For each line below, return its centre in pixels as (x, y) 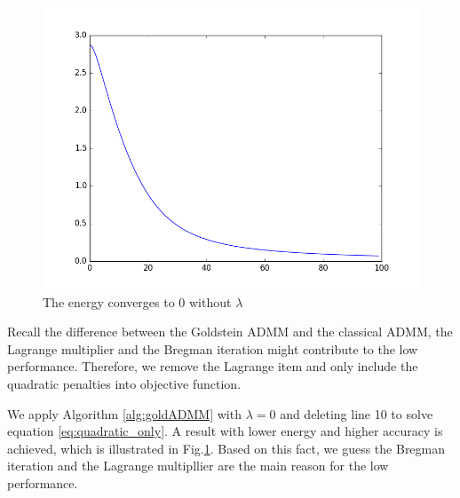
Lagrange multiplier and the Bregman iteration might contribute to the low (213, 348)
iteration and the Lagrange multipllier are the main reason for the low (198, 466)
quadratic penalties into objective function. (124, 383)
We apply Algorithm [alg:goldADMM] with (124, 413)
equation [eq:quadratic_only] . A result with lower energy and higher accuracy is (225, 431)
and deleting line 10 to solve (357, 413)
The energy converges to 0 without (137, 301)
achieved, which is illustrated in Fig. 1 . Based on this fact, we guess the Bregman (226, 448)
